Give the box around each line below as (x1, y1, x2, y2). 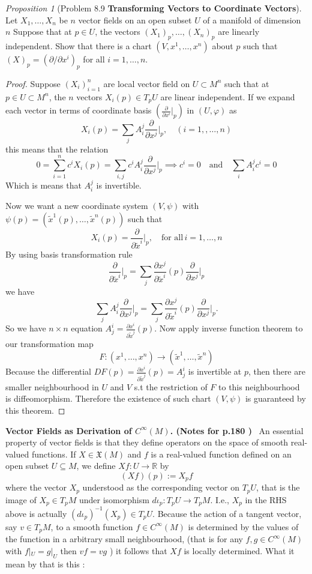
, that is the (256, 481, 300, 494)
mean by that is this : (5, 557, 85, 570)
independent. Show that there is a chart (5, 39, 152, 52)
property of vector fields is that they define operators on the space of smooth (5, 436, 289, 449)
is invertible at (188, 365, 242, 378)
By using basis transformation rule (5, 248, 133, 261)
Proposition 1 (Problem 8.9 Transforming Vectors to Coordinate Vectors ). (5, 2, 302, 14)
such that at (224, 77, 269, 89)
